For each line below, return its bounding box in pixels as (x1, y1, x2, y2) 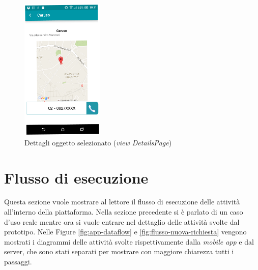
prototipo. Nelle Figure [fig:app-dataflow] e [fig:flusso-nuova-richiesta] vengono (4, 226, 247, 237)
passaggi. (4, 256, 32, 267)
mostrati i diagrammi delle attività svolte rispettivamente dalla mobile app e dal (4, 236, 254, 247)
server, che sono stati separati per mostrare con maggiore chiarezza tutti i (4, 246, 234, 257)
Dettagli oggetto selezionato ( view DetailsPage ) (24, 137, 172, 147)
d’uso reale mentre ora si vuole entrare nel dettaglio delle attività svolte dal (4, 216, 240, 227)
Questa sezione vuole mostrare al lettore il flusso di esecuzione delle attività (4, 196, 240, 207)
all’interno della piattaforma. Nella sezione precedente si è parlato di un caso (4, 206, 243, 217)
